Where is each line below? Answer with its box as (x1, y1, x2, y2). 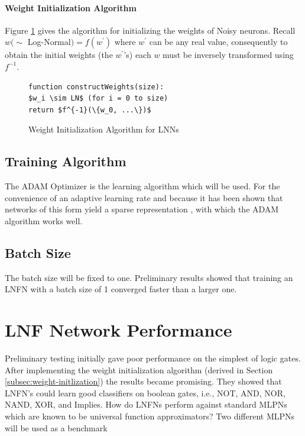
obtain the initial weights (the (5, 49, 113, 61)
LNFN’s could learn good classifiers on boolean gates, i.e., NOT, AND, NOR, (5, 386, 285, 399)
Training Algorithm (5, 152, 126, 170)
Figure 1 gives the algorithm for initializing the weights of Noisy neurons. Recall (5, 24, 296, 36)
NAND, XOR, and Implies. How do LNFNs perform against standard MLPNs (5, 398, 287, 411)
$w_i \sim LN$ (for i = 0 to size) (28, 94, 168, 103)
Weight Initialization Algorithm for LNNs (28, 123, 179, 135)
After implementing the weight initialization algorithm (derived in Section (5, 363, 273, 376)
